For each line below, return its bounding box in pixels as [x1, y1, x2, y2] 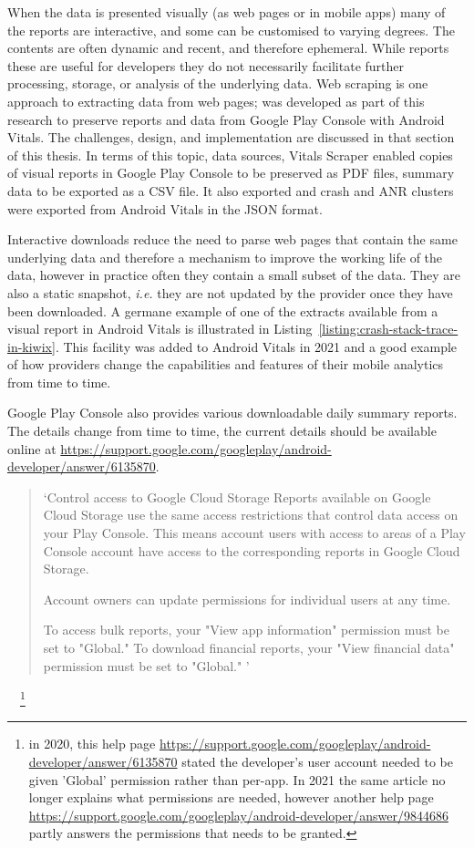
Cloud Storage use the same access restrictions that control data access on [43, 505, 459, 524]
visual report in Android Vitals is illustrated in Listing [7, 319, 313, 338]
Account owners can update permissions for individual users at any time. [43, 589, 451, 608]
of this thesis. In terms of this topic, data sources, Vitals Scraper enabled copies [7, 145, 453, 164]
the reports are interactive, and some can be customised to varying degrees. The [7, 20, 455, 39]
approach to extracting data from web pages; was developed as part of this [7, 91, 425, 110]
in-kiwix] [7, 336, 56, 356]
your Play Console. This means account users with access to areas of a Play [43, 523, 466, 543]
